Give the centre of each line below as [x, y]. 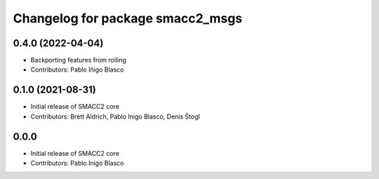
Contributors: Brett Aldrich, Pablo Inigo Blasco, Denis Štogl [115, 117]
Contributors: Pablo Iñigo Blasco [77, 69]
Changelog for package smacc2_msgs [128, 18]
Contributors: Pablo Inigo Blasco [77, 163]
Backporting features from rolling [78, 60]
